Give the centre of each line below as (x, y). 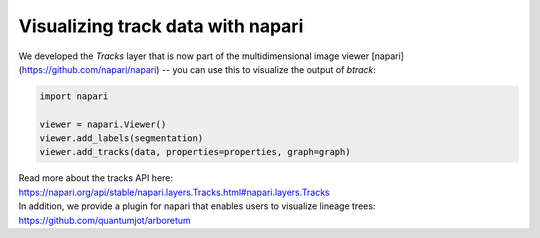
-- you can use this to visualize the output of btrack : (269, 69)
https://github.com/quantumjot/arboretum (105, 220)
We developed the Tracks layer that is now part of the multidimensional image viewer (194, 56)
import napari (74, 96)
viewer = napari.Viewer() (103, 124)
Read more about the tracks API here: (96, 178)
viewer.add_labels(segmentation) (121, 138)
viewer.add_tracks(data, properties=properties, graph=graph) (195, 152)
